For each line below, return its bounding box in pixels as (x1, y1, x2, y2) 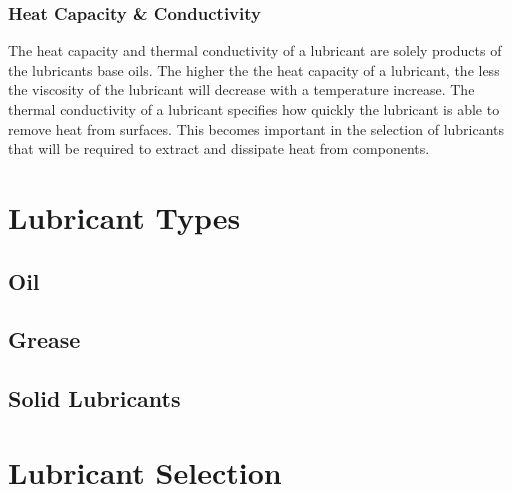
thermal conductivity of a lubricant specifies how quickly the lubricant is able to (8, 99, 500, 119)
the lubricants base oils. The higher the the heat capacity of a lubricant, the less (8, 59, 500, 80)
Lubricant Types (8, 196, 241, 237)
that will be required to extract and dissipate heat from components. (8, 138, 430, 159)
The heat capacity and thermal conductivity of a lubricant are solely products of (8, 40, 502, 61)
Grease (8, 324, 81, 355)
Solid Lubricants (8, 383, 181, 414)
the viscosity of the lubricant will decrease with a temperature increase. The (8, 79, 475, 100)
